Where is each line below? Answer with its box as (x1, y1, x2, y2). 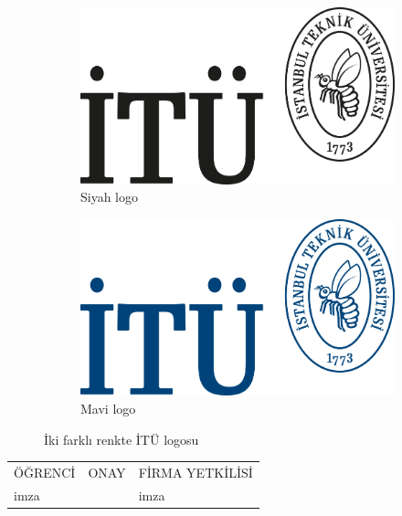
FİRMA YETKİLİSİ (138, 462, 253, 481)
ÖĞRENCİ (14, 462, 76, 481)
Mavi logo (80, 398, 136, 417)
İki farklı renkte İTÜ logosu (44, 429, 199, 448)
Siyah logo (80, 187, 139, 206)
